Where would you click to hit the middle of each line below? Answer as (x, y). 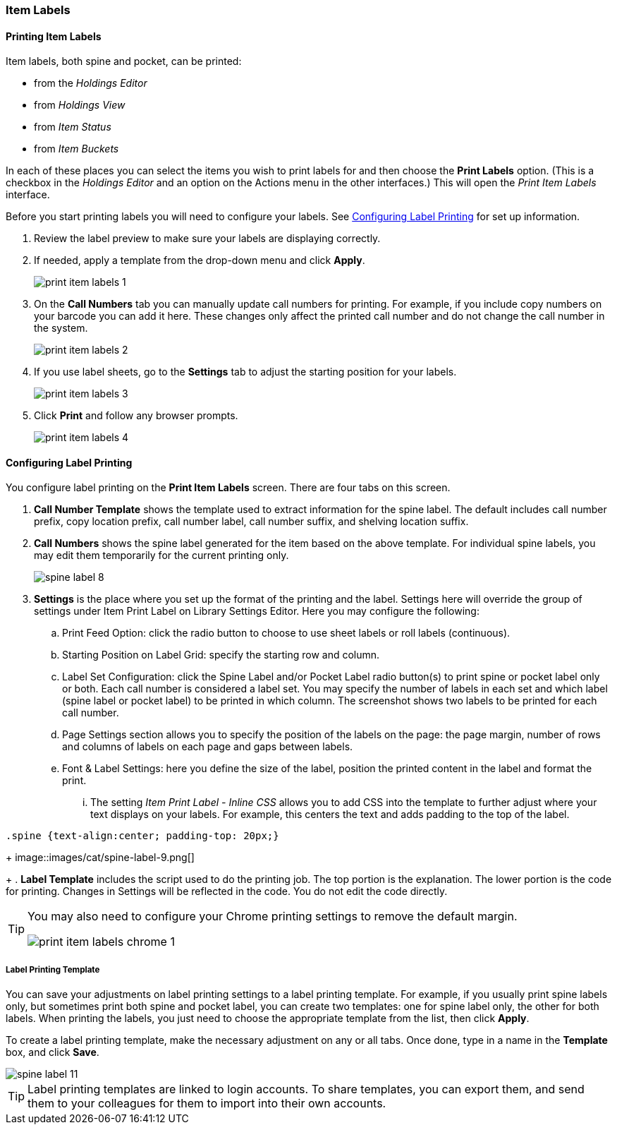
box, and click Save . (53, 1052)
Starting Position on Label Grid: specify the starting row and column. (221, 655)
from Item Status (73, 127)
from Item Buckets (77, 149)
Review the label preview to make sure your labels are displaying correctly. (207, 239)
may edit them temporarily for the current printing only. (161, 555)
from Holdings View (80, 105)
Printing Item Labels (54, 36)
